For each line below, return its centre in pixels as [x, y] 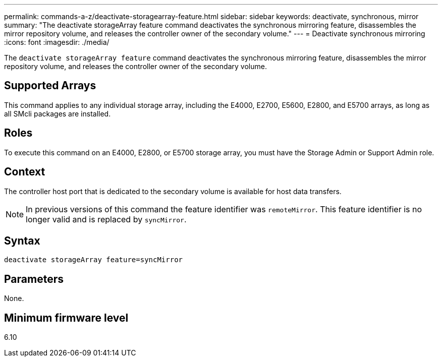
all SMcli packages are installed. [58, 113]
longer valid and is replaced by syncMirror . [106, 219]
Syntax [22, 240]
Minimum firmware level [66, 318]
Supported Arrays [50, 86]
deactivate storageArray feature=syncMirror [94, 260]
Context [25, 172]
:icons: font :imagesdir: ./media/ [57, 42]
